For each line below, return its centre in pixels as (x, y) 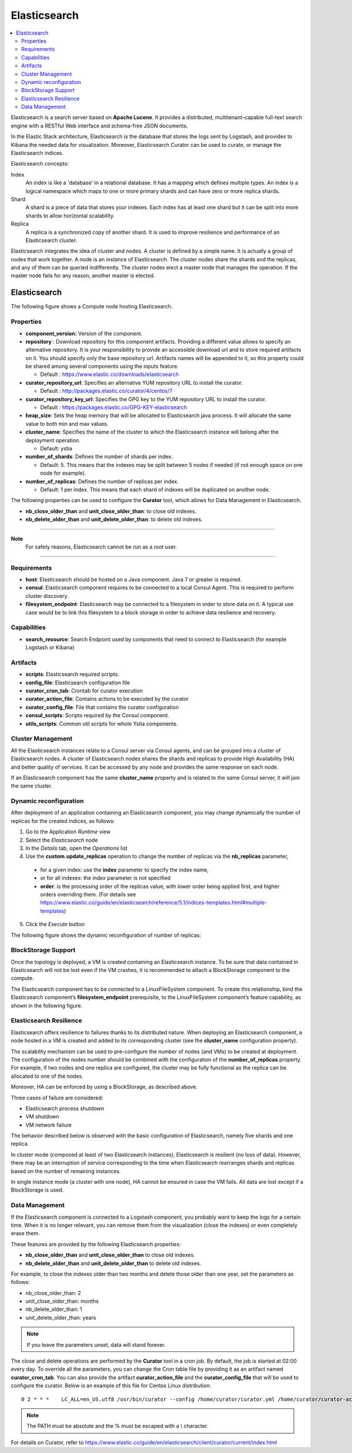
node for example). (63, 473)
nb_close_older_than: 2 (53, 1293)
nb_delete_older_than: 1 (54, 1309)
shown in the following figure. (47, 1005)
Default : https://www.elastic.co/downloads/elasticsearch (109, 374)
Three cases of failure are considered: (57, 1098)
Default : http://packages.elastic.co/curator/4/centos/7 (106, 391)
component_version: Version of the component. (84, 333)
